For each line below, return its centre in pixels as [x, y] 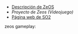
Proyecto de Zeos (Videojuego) [42, 12]
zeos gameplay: [20, 26]
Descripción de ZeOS [33, 7]
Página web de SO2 [31, 17]
